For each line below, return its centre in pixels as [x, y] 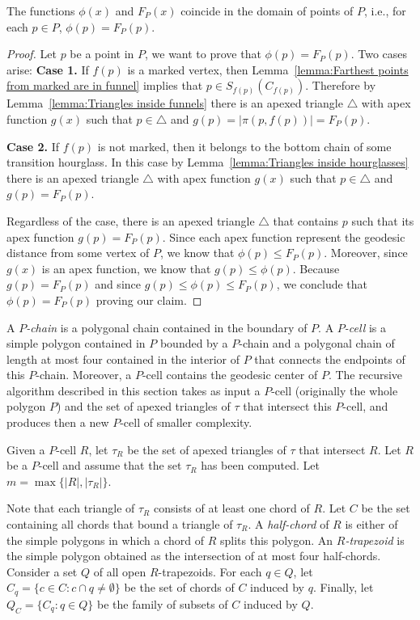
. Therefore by [341, 85]
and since [118, 284]
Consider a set [42, 571]
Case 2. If [33, 146]
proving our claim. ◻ [149, 299]
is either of [371, 524]
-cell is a [365, 327]
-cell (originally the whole [335, 390]
